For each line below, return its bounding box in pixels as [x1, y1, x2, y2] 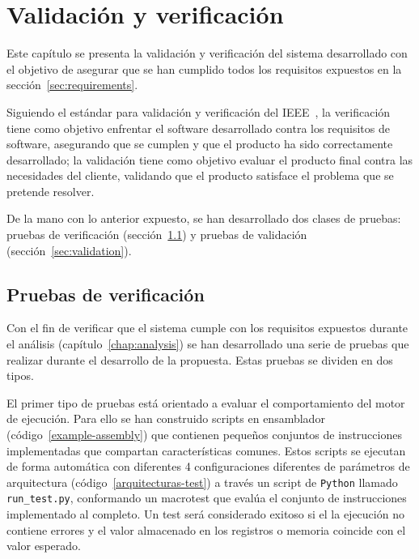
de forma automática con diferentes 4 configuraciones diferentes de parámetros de [6, 458, 410, 475]
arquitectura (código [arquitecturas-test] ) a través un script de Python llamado [6, 473, 398, 490]
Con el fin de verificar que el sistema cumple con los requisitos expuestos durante [6, 319, 408, 336]
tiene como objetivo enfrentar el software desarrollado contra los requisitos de [6, 119, 390, 136]
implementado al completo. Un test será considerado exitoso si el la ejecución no [6, 506, 404, 523]
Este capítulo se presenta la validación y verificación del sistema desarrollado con [6, 45, 408, 62]
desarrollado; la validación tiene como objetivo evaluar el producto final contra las [6, 151, 413, 168]
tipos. [6, 367, 34, 384]
